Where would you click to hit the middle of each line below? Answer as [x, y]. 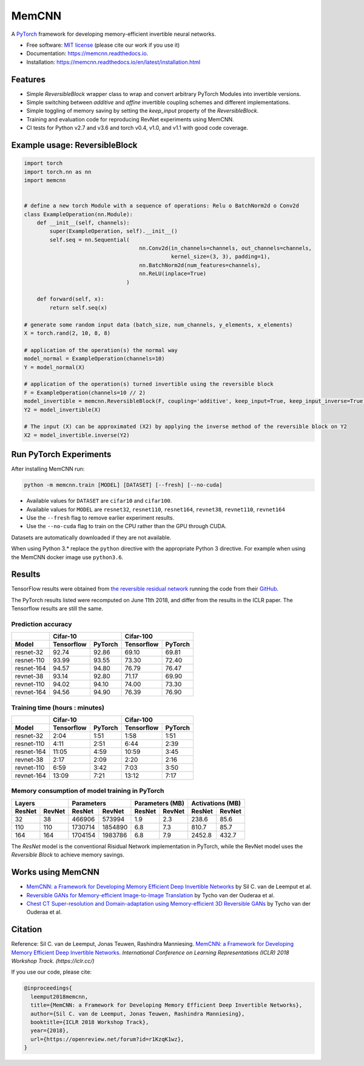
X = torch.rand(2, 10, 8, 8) [67, 333]
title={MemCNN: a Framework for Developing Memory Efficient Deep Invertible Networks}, [167, 1005]
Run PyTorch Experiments [61, 454]
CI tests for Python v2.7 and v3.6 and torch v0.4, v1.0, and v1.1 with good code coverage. [137, 128]
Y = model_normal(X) [54, 367]
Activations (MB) [216, 803]
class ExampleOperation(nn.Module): [79, 214]
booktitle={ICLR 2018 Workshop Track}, [90, 1022]
